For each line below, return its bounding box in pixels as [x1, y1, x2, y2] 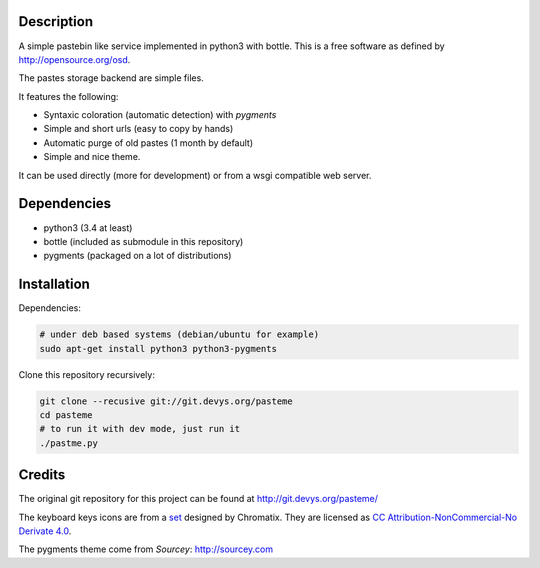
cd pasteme [39, 409, 93, 420]
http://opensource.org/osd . [18, 53, 131, 65]
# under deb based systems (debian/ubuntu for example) [39, 329, 320, 340]
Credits [18, 466, 66, 484]
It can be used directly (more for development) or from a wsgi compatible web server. [18, 169, 372, 181]
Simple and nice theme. [43, 151, 141, 163]
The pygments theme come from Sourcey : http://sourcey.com [18, 543, 274, 555]
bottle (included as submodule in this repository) [43, 235, 244, 247]
